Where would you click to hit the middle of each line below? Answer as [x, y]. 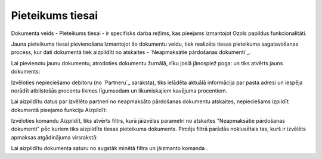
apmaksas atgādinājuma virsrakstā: [55, 137]
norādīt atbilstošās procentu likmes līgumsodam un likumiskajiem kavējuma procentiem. [119, 90]
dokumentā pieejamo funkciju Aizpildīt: [59, 110]
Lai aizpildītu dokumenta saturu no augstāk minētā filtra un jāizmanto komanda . [109, 148]
